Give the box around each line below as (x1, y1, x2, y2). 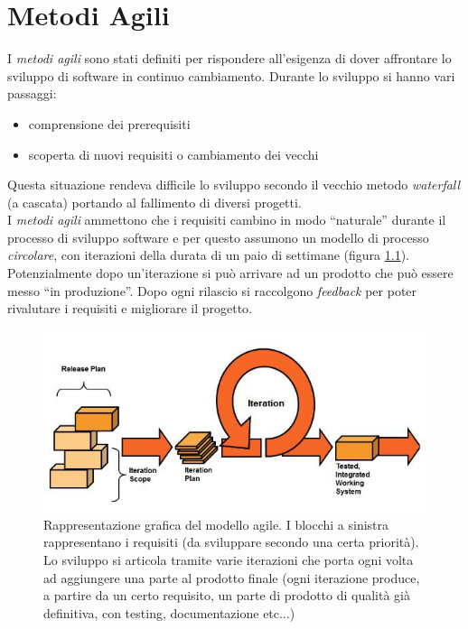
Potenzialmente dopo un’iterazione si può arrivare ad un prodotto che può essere (7, 264, 454, 282)
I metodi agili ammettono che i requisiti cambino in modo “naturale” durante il (7, 210, 446, 229)
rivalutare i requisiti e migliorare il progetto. (7, 299, 252, 318)
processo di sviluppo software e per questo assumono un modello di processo (7, 227, 429, 246)
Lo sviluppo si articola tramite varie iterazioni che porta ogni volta (43, 550, 414, 569)
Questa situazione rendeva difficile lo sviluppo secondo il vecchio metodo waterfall (7, 175, 461, 194)
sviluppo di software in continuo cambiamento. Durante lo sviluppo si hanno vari (7, 66, 455, 85)
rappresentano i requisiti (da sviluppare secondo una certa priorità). (43, 532, 419, 551)
